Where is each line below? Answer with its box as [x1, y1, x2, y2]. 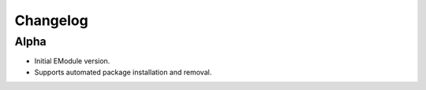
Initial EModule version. [34, 56, 110, 66]
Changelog [14, 12, 88, 29]
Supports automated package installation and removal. [34, 67, 212, 77]
